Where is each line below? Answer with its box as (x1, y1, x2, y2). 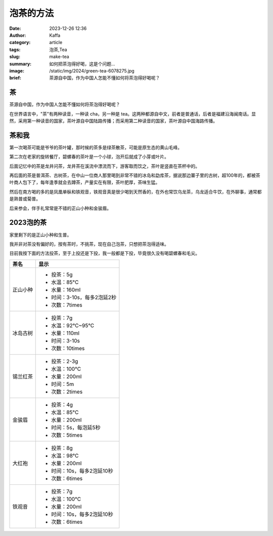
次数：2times (51, 388, 83, 395)
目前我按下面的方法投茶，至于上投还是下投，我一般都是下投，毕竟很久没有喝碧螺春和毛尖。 (9, 250, 200, 256)
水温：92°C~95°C (51, 322, 95, 329)
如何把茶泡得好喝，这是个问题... (49, 61, 116, 67)
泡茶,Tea (49, 46, 68, 53)
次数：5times (51, 431, 83, 438)
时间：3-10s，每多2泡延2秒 (51, 294, 117, 301)
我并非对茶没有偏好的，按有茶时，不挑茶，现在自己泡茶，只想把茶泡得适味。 (9, 241, 169, 247)
